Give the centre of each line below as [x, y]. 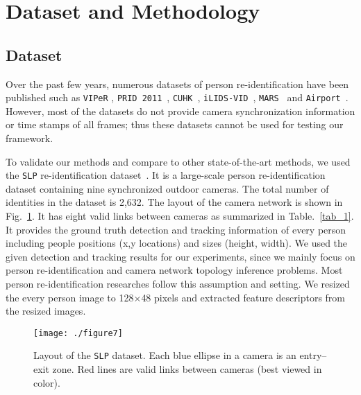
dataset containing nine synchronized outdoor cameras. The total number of [167, 188]
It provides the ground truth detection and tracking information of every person [176, 229]
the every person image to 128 [70, 297]
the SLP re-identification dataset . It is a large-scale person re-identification [166, 175]
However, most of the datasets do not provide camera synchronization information [180, 111]
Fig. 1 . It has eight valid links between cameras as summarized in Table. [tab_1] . [180, 216]
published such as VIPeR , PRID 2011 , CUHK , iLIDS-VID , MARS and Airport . [177, 97]
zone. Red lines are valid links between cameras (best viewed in [187, 369]
